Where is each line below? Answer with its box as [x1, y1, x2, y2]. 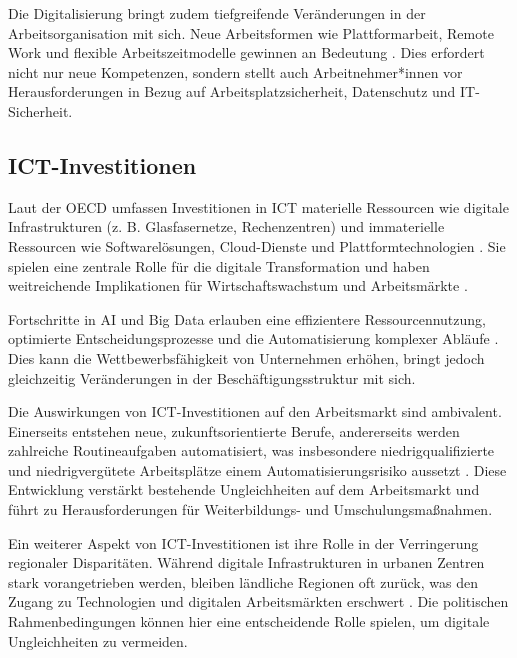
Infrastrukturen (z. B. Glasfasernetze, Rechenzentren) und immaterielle [8, 216, 445, 237]
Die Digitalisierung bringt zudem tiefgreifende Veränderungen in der [8, 3, 426, 23]
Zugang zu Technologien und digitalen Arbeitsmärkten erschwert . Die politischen [8, 591, 509, 612]
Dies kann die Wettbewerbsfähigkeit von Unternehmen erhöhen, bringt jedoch [8, 347, 485, 368]
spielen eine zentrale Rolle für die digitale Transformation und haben [8, 255, 430, 276]
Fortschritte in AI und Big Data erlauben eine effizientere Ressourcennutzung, [8, 308, 486, 329]
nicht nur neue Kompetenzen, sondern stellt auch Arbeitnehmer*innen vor [8, 61, 463, 82]
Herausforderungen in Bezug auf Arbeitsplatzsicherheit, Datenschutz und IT [8, 81, 476, 102]
